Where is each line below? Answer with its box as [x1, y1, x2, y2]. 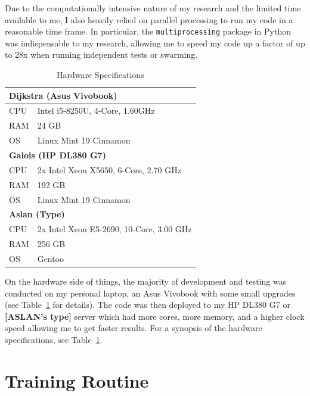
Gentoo [37, 252, 64, 264]
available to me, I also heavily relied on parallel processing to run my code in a [5, 13, 293, 26]
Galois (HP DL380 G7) [9, 149, 106, 161]
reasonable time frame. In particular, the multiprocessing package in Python [5, 25, 292, 38]
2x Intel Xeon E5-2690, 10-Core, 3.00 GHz [37, 223, 192, 235]
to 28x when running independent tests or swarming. [5, 48, 198, 61]
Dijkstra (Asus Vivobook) [9, 89, 117, 101]
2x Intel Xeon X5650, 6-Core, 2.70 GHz [37, 163, 181, 176]
